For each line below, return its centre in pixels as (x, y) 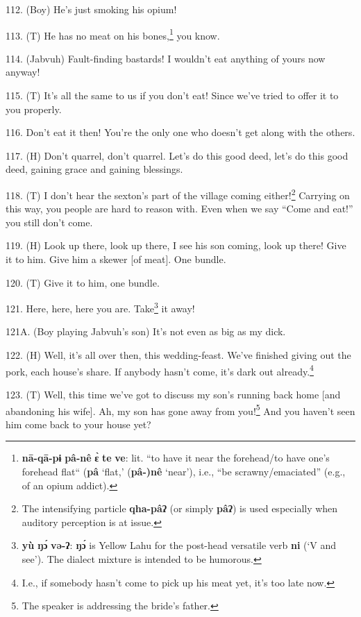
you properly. (34, 109)
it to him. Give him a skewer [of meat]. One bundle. (116, 259)
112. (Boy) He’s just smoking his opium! (91, 9)
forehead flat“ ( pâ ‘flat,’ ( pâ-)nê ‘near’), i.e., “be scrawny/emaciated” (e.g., (184, 471)
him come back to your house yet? (78, 424)
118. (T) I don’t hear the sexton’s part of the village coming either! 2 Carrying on (178, 194)
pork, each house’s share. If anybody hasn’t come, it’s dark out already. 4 (160, 370)
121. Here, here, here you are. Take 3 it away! (100, 307)
